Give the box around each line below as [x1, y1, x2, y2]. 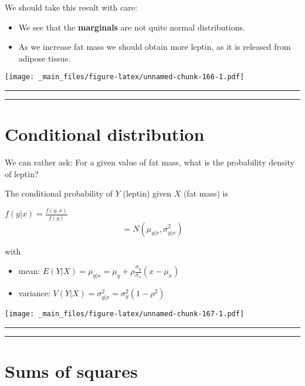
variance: [18, 286, 50, 299]
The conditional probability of [5, 187, 113, 199]
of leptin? [5, 167, 39, 180]
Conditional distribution [5, 122, 205, 146]
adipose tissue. [18, 52, 71, 64]
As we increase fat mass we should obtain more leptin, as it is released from [18, 40, 291, 53]
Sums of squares [5, 358, 138, 382]
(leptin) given [123, 187, 171, 199]
